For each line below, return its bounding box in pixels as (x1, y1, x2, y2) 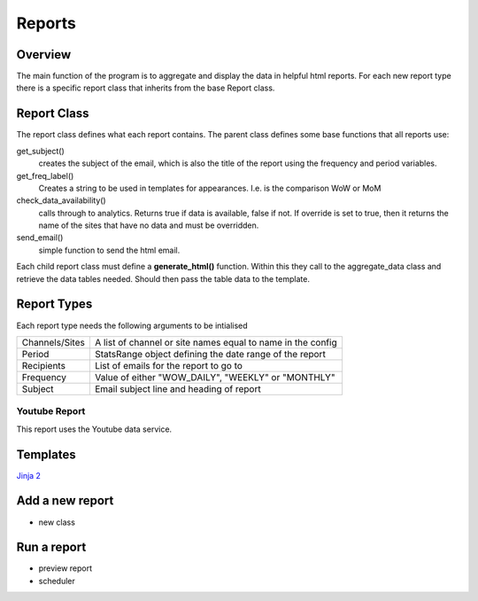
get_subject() (16, 145, 66, 156)
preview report (38, 563, 93, 574)
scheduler (38, 575, 75, 586)
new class (38, 517, 75, 527)
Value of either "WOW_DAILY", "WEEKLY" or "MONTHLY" (94, 371, 335, 383)
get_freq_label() (16, 170, 74, 181)
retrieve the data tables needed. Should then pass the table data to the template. (16, 273, 310, 284)
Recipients (21, 359, 66, 371)
